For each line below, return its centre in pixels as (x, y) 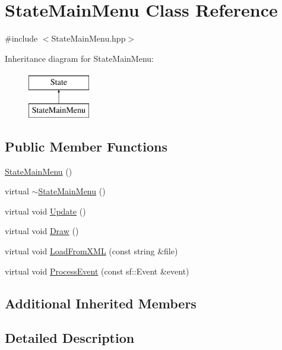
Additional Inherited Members (101, 303)
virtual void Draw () (42, 231)
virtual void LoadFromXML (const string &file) (91, 251)
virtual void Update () (45, 211)
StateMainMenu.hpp (88, 38)
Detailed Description (70, 338)
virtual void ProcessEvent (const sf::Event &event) (97, 271)
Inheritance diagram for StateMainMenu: (79, 58)
